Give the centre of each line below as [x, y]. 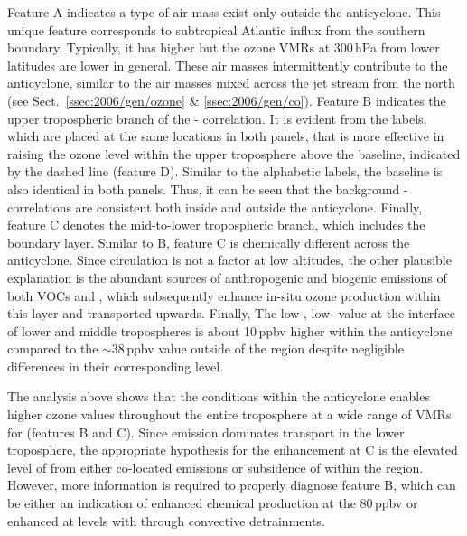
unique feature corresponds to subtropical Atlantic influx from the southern [216, 29]
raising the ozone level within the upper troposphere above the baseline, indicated [234, 153]
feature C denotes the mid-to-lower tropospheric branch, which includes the [216, 225]
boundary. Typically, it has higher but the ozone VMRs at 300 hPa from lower [224, 47]
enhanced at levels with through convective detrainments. [166, 520]
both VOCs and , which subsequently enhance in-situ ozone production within [224, 295]
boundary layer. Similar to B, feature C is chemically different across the [209, 242]
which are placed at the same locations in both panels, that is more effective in [226, 136]
